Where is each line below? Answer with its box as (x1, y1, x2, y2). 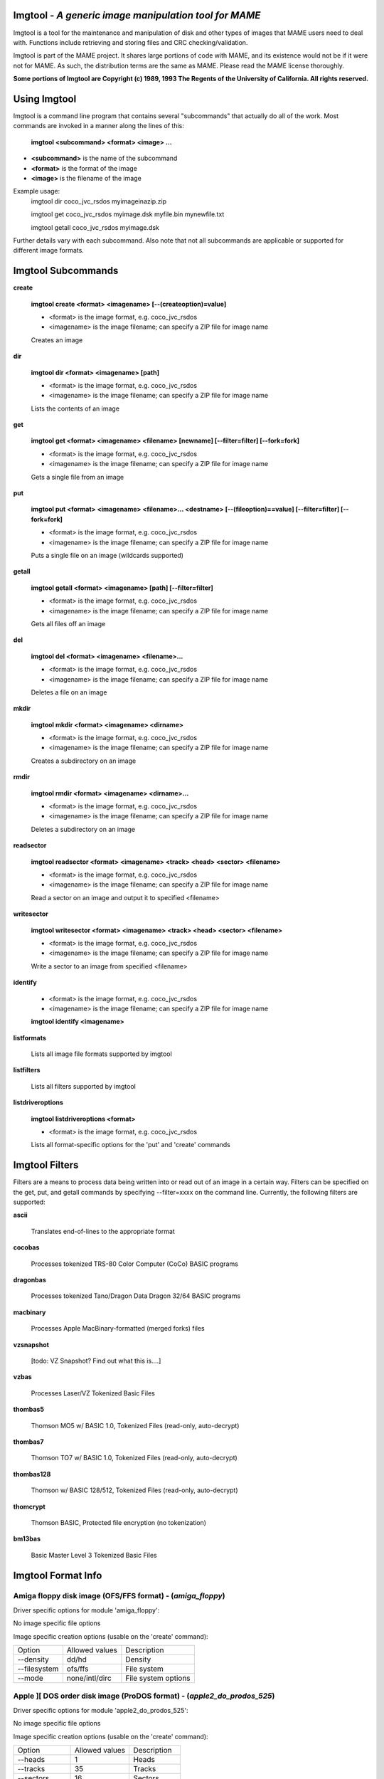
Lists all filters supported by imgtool (31, 1082, 137, 1090)
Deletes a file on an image (31, 687, 107, 697)
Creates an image (31, 335, 83, 344)
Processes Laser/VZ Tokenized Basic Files (31, 1388, 156, 1398)
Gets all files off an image (31, 619, 106, 628)
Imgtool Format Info (13, 1569, 102, 1581)
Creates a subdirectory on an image (31, 756, 137, 765)
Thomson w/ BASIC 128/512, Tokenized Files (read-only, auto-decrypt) (31, 1486, 238, 1494)
